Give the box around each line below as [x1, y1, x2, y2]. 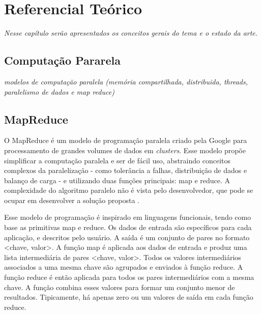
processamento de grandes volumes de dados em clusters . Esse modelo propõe [4, 145, 246, 155]
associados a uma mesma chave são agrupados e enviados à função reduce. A [4, 262, 243, 272]
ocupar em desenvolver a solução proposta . [4, 194, 139, 205]
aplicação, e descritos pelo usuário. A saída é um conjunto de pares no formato [4, 232, 250, 242]
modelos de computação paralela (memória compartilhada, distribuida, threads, [4, 76, 248, 87]
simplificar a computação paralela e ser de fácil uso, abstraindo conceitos [4, 155, 231, 165]
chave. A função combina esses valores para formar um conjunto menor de [4, 281, 235, 292]
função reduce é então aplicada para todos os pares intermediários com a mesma [4, 272, 254, 282]
